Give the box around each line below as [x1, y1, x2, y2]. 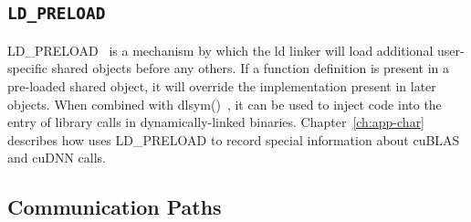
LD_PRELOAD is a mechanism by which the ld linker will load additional [7, 40, 434, 59]
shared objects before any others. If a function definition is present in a [51, 58, 450, 78]
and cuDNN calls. [7, 148, 106, 167]
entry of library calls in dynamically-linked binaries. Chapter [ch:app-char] [7, 112, 425, 132]
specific [7, 58, 48, 78]
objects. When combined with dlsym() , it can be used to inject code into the [7, 94, 442, 113]
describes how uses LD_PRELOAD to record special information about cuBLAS [7, 130, 460, 149]
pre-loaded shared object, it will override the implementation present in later [7, 76, 436, 95]
